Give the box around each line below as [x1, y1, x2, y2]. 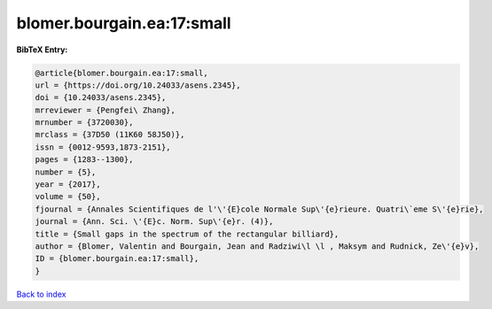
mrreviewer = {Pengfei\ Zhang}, [35, 104, 176, 115]
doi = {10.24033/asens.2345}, [35, 93, 167, 103]
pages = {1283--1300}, [35, 155, 134, 165]
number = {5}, [35, 166, 97, 177]
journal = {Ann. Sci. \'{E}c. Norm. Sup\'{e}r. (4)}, [35, 217, 274, 227]
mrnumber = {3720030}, [35, 118, 134, 127]
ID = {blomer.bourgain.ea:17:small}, [35, 253, 199, 264]
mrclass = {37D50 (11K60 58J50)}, [35, 129, 185, 140]
